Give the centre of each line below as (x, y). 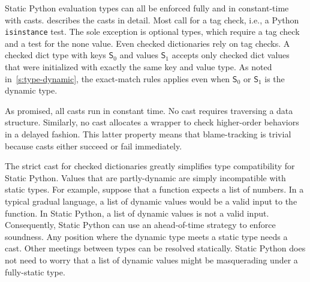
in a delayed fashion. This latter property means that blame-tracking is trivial (148, 134)
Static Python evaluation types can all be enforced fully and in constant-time (147, 8)
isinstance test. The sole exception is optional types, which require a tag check (152, 31)
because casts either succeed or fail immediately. (94, 145)
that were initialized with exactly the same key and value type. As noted (139, 67)
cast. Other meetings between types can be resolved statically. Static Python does (155, 248)
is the (275, 78)
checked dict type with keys (55, 55)
